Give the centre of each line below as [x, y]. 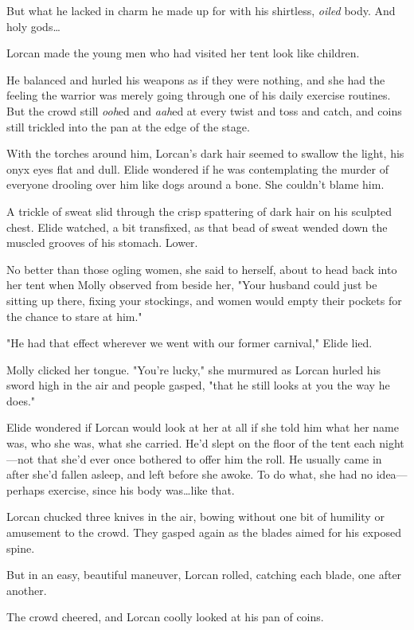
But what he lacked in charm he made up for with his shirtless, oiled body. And [201, 10]
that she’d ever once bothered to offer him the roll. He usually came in [209, 458]
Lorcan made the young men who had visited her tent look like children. [183, 53]
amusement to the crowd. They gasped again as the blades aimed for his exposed [204, 532]
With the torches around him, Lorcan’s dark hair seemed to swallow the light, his [205, 153]
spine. [21, 548]
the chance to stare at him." [74, 316]
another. [27, 590]
